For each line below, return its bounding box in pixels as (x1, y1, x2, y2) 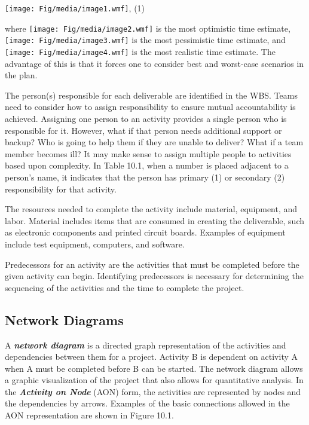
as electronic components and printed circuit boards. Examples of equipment (5, 226, 286, 239)
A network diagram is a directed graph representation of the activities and (5, 338, 286, 351)
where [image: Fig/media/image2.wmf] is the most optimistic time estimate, (5, 22, 290, 34)
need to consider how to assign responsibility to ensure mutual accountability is (5, 100, 296, 113)
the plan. (5, 69, 38, 81)
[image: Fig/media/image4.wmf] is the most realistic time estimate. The (5, 45, 276, 57)
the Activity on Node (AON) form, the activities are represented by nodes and (5, 385, 301, 398)
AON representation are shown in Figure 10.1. (5, 409, 174, 421)
